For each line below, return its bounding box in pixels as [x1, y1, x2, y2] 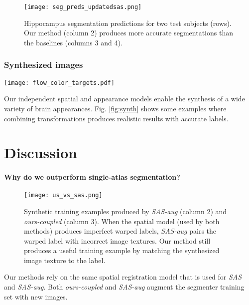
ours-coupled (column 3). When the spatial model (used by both [24, 216, 220, 226]
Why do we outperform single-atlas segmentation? [4, 172, 180, 182]
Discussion [4, 142, 77, 163]
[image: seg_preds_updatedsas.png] [24, 3, 142, 10]
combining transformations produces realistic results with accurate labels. [4, 113, 229, 123]
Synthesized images [4, 58, 83, 71]
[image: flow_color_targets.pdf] [4, 79, 115, 86]
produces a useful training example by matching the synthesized [24, 245, 220, 256]
